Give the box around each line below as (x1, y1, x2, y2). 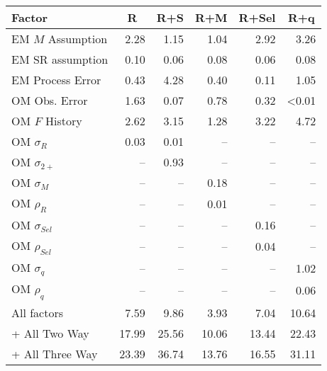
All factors (11, 304, 64, 321)
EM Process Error (11, 72, 101, 88)
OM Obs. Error (11, 92, 88, 108)
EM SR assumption (11, 51, 109, 67)
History (45, 113, 82, 129)
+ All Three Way (11, 345, 98, 362)
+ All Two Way (11, 324, 89, 341)
